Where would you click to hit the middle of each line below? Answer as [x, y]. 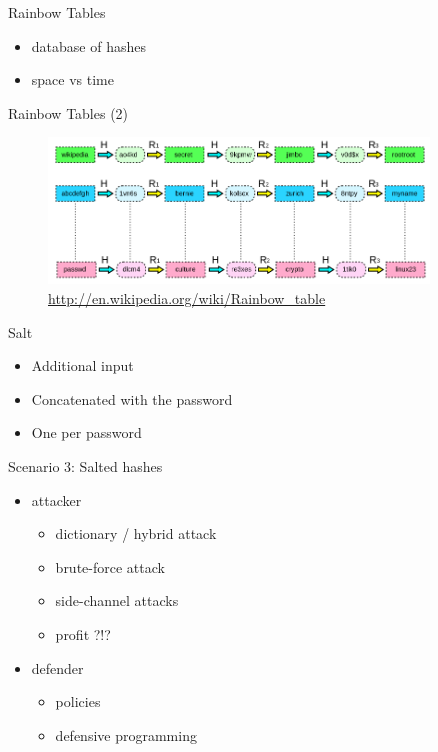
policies [78, 701]
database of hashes [88, 45]
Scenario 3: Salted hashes [85, 466]
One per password [86, 432]
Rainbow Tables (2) [68, 112]
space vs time [72, 79]
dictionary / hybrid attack [136, 533]
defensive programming [126, 734]
